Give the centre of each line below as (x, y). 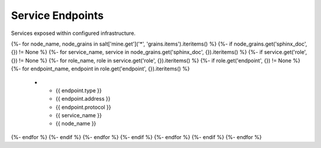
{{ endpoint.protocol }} (83, 107)
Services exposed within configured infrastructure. (73, 33)
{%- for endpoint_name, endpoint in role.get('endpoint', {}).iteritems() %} (100, 69)
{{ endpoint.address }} (83, 99)
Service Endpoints (57, 15)
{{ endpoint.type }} (79, 90)
